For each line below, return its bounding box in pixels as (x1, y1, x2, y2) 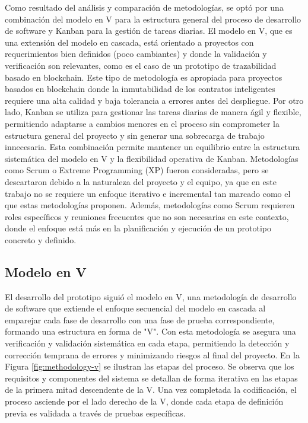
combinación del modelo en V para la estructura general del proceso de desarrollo (5, 12, 301, 25)
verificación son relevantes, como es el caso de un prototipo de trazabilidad (5, 59, 277, 71)
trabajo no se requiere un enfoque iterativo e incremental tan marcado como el (5, 187, 291, 199)
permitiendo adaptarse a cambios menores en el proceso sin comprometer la (5, 117, 280, 129)
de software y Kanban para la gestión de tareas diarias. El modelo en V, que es (5, 24, 293, 37)
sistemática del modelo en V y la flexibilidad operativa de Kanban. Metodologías (5, 152, 299, 164)
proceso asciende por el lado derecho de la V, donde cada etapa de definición (5, 395, 284, 408)
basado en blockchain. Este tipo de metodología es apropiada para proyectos (5, 71, 282, 83)
